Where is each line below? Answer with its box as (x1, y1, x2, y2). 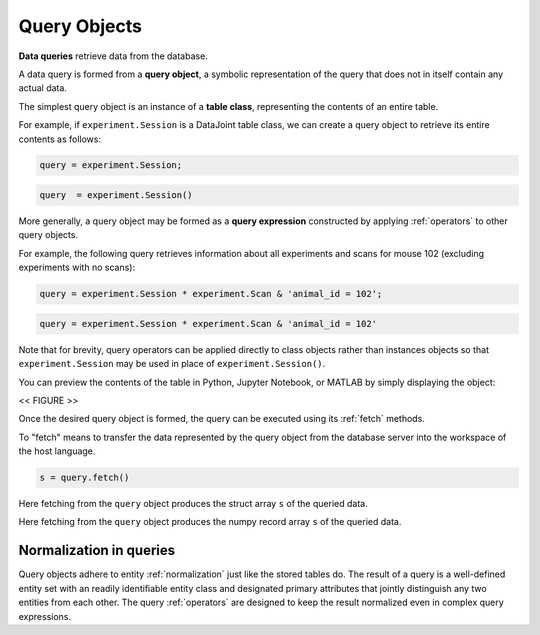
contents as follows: (18, 133, 102, 145)
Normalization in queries (18, 542, 176, 559)
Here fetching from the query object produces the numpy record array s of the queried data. (18, 516, 402, 528)
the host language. (18, 445, 96, 457)
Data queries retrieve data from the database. (18, 50, 209, 62)
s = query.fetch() (39, 472, 130, 484)
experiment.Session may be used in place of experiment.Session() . (18, 358, 326, 370)
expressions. (18, 610, 72, 622)
